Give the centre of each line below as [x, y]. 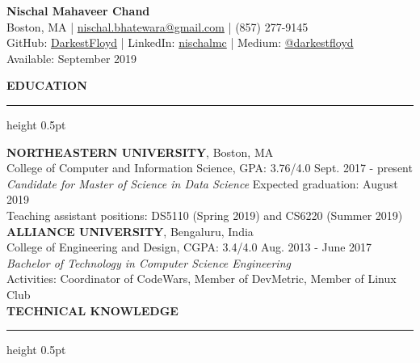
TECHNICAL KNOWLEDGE [92, 310]
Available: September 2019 [72, 58]
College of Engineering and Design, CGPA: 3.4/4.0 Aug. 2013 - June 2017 [189, 247]
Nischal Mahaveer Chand [78, 11]
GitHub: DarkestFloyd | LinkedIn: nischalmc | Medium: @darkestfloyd [180, 42]
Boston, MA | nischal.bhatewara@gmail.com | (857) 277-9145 [157, 26]
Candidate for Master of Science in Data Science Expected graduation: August [202, 183]
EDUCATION [47, 85]
